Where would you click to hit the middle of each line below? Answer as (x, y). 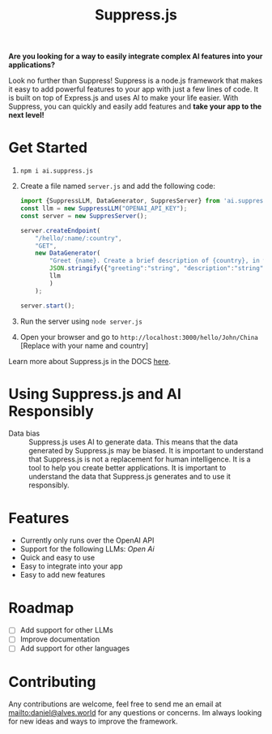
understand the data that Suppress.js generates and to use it (130, 477)
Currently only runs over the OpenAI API (87, 540)
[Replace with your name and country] (84, 346)
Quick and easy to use (57, 558)
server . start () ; (47, 306)
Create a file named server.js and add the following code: (118, 186)
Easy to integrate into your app (71, 566)
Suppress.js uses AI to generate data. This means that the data (134, 442)
